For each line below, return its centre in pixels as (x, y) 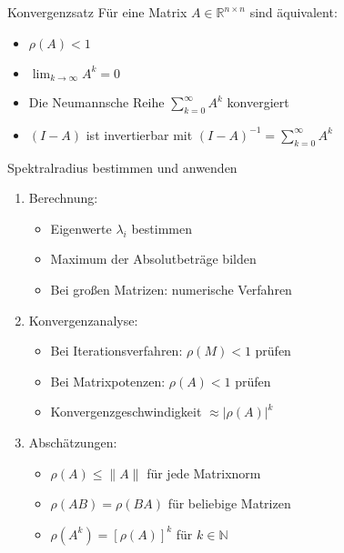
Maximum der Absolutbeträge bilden (153, 259)
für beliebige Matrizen (229, 503)
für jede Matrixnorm (204, 473)
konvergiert (258, 102)
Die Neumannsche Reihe (96, 102)
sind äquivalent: (293, 12)
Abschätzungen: (73, 442)
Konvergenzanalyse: (83, 320)
